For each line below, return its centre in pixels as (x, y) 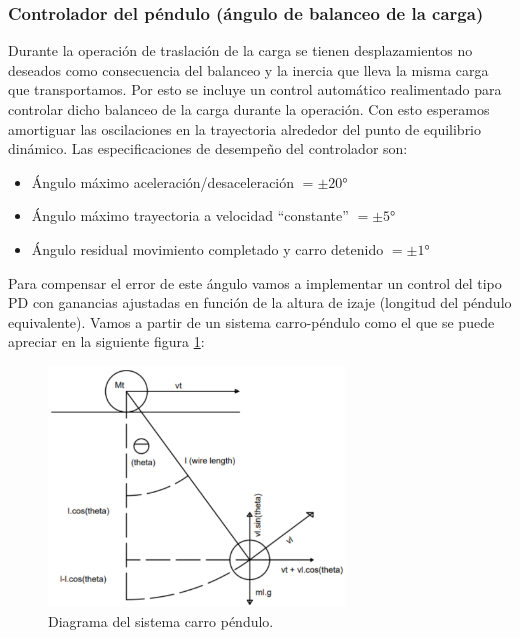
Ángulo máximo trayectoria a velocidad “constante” (190, 215)
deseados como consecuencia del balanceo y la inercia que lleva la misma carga (248, 69)
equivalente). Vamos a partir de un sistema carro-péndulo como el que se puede (251, 321)
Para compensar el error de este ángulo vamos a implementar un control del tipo (255, 282)
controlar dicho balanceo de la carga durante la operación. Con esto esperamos (249, 109)
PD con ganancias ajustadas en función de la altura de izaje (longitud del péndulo (260, 302)
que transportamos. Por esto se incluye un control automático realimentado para (255, 89)
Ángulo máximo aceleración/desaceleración (163, 181)
